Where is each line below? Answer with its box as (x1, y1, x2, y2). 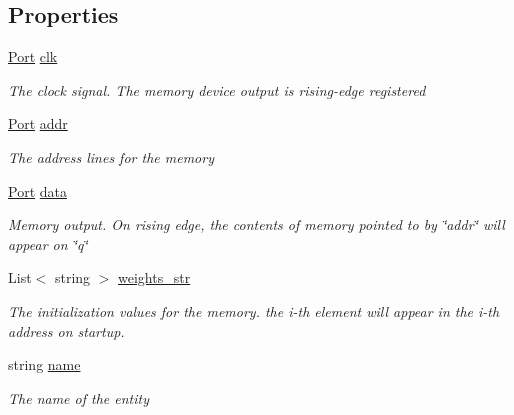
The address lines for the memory (8, 146, 214, 167)
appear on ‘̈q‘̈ (8, 233, 88, 254)
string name (8, 354, 81, 375)
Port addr (8, 113, 68, 134)
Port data (8, 180, 67, 201)
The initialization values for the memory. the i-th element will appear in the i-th (8, 300, 500, 321)
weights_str (118, 267, 191, 288)
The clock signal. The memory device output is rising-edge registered (8, 79, 426, 100)
